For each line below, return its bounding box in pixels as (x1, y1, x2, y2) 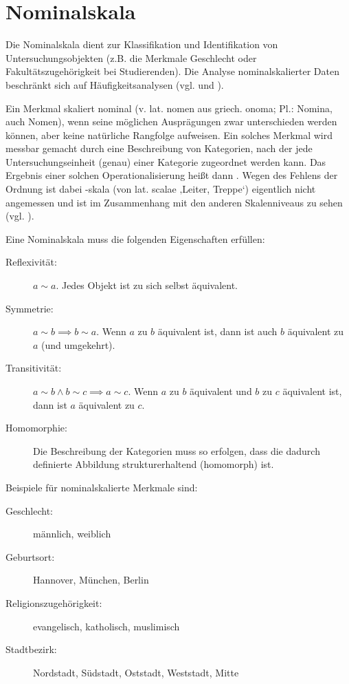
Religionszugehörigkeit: (5, 595, 102, 610)
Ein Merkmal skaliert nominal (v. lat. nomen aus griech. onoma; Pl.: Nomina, (5, 100, 333, 115)
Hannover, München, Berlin (33, 573, 149, 587)
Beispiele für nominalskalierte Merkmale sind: (5, 480, 198, 494)
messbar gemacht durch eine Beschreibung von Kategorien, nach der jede (5, 141, 313, 156)
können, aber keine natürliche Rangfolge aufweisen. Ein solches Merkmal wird (5, 127, 333, 142)
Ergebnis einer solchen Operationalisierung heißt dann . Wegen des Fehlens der (5, 168, 338, 182)
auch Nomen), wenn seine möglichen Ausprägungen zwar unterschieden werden (5, 114, 337, 129)
